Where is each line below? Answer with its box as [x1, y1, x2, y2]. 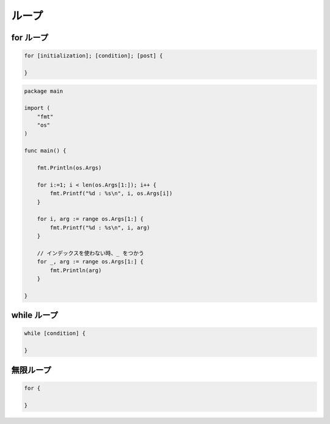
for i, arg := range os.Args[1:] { [37, 215, 144, 223]
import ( [24, 104, 51, 112]
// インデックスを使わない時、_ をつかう [37, 250, 145, 256]
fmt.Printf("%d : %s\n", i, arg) [50, 224, 150, 231]
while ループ [11, 310, 58, 320]
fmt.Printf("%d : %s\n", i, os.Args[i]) [50, 190, 173, 197]
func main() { [24, 147, 67, 154]
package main [24, 87, 64, 95]
